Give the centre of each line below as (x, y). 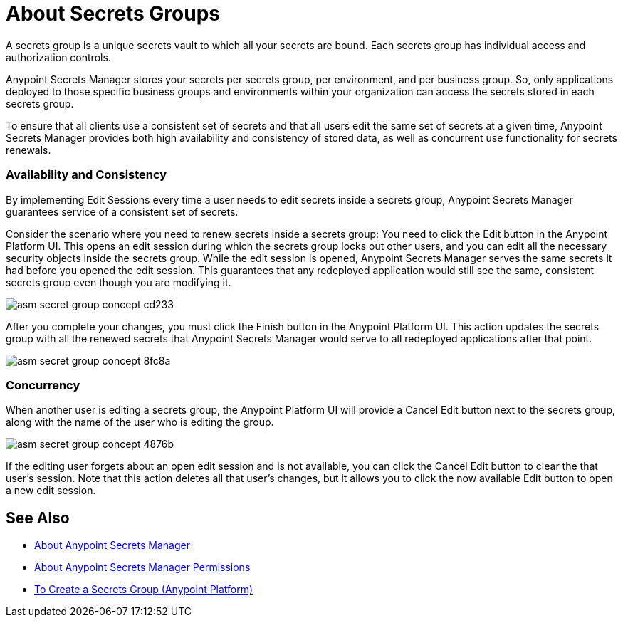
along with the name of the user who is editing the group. (140, 422)
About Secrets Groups (113, 14)
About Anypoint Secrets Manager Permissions (142, 567)
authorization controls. (58, 57)
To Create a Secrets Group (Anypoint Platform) (144, 590)
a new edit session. (51, 491)
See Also (38, 518)
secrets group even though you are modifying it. (119, 282)
